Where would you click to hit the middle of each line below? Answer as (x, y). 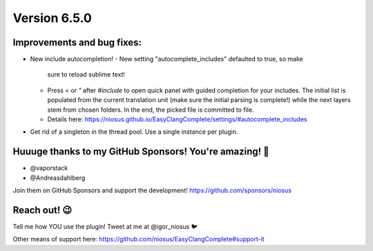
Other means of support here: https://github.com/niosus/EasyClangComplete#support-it (139, 239)
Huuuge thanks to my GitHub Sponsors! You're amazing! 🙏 (141, 152)
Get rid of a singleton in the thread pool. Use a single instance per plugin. (134, 132)
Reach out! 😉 (42, 210)
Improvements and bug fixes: (77, 42)
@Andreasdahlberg (58, 178)
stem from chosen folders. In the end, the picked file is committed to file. (151, 110)
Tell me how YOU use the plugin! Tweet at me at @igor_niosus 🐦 (105, 227)
